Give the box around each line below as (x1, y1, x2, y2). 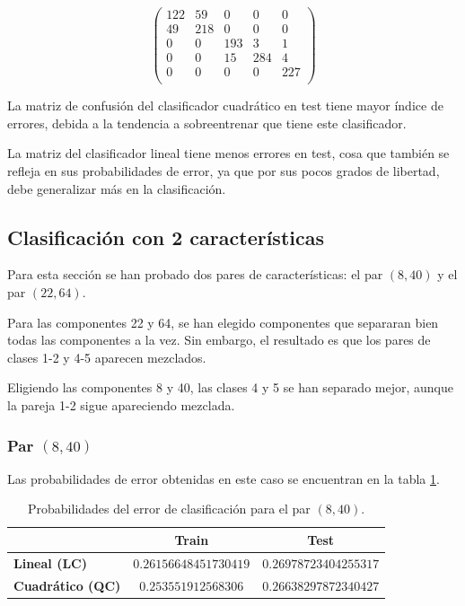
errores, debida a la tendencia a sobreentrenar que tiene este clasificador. (7, 113, 407, 132)
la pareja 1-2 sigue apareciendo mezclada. (7, 395, 235, 414)
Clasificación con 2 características (7, 223, 324, 250)
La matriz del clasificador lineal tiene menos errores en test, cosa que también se (7, 144, 450, 162)
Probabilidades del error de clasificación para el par (28, 499, 311, 518)
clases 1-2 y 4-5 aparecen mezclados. (7, 347, 206, 366)
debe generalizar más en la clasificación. (7, 179, 226, 198)
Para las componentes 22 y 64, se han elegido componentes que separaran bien (7, 312, 439, 331)
